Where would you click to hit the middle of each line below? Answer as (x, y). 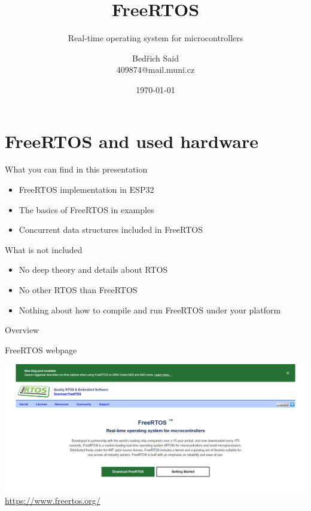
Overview (22, 330)
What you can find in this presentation (76, 169)
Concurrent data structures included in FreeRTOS (111, 230)
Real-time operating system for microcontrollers (155, 38)
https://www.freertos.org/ (53, 501)
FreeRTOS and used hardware (132, 141)
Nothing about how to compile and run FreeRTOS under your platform (150, 310)
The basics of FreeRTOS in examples (86, 209)
